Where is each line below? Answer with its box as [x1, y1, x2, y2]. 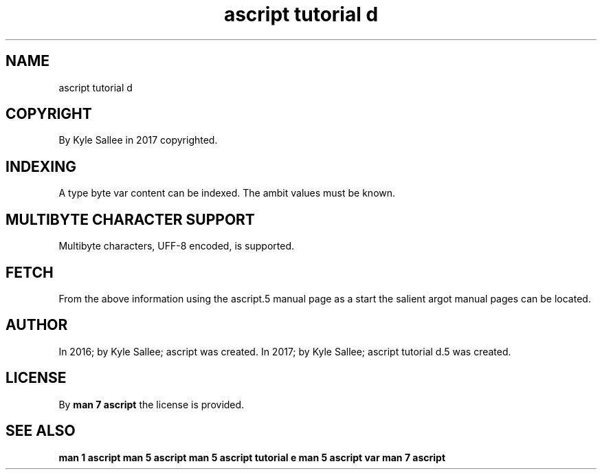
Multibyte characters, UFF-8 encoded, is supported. [58, 240, 295, 252]
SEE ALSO [5, 422, 76, 440]
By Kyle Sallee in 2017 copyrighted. [58, 134, 218, 146]
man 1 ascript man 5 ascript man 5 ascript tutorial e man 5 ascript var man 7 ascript [58, 451, 446, 463]
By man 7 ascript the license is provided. [58, 398, 245, 410]
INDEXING [5, 157, 76, 175]
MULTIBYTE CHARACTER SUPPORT [5, 210, 255, 228]
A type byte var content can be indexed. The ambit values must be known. [58, 187, 396, 199]
